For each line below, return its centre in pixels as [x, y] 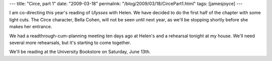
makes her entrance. [31, 27]
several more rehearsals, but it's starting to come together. [70, 43]
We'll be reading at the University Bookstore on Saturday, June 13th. [80, 52]
